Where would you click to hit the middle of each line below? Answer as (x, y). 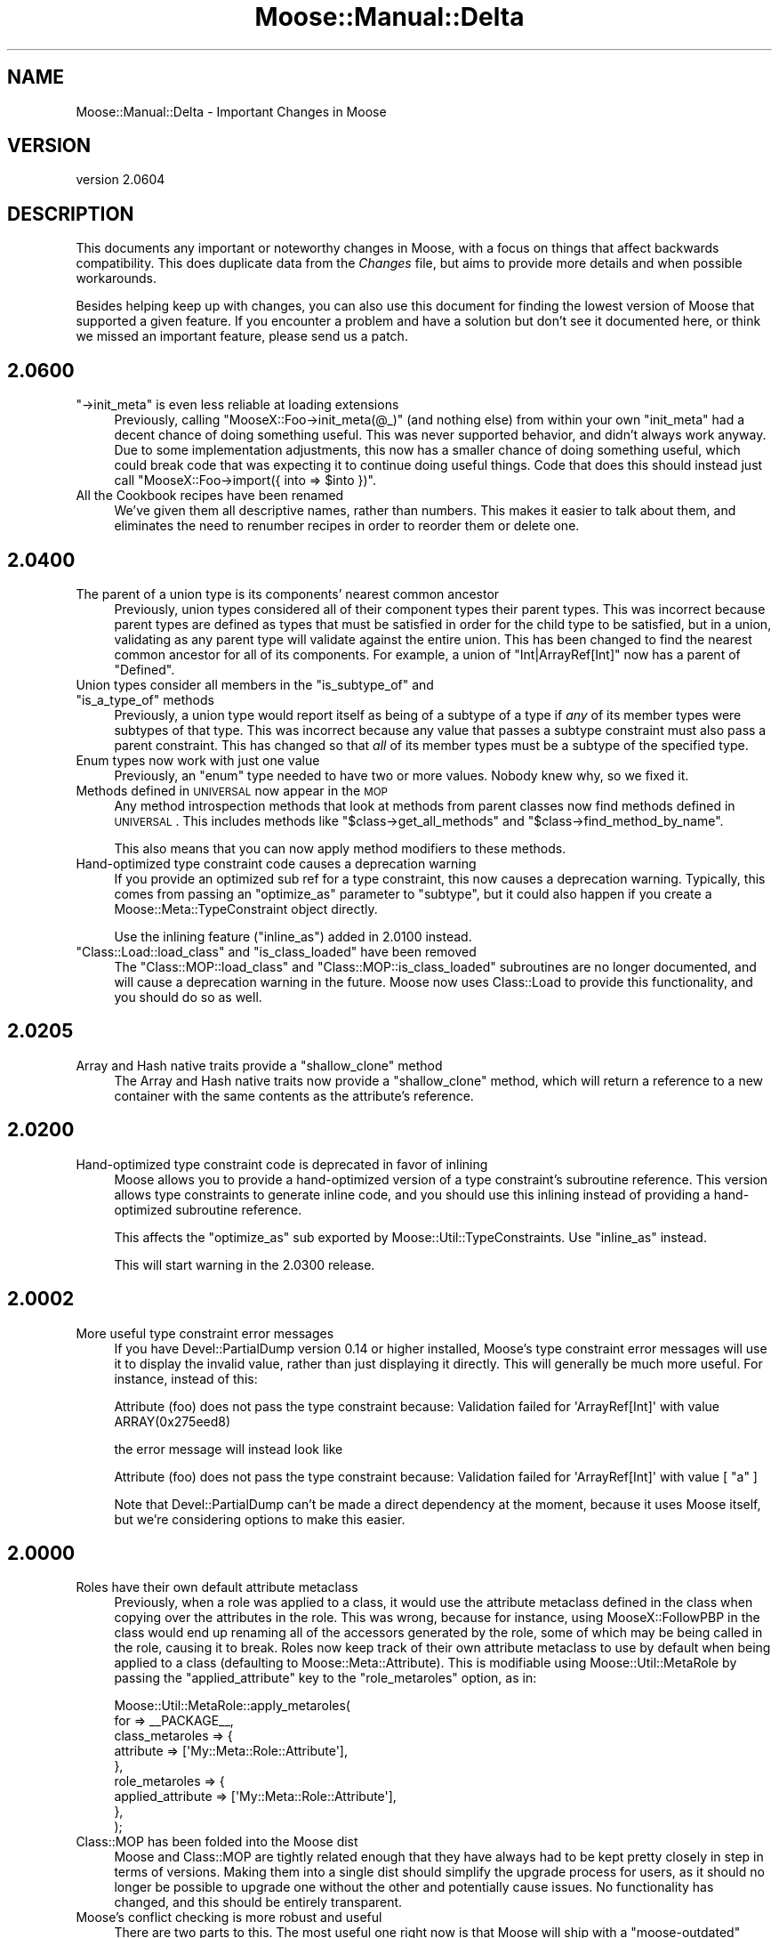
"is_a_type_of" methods (145, 699)
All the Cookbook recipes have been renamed (210, 496)
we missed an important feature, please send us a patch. (242, 336)
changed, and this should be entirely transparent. (258, 1902)
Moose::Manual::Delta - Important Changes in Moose (231, 111)
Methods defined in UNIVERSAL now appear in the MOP (232, 790)
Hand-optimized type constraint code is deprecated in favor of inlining (282, 1164)
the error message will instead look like (229, 1449)
